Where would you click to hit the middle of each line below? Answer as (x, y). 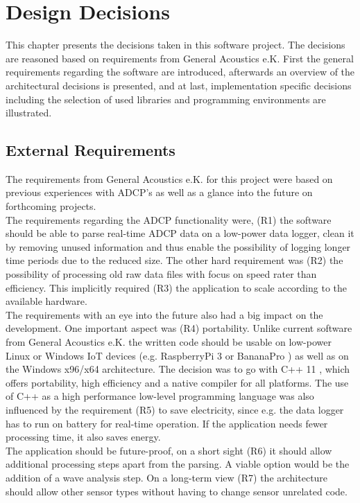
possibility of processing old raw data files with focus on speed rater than (161, 274)
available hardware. (46, 301)
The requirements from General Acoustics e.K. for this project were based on (169, 178)
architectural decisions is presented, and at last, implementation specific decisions (179, 85)
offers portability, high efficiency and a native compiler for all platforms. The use (177, 382)
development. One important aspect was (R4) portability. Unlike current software (179, 328)
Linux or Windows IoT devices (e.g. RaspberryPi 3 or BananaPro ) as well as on (177, 355)
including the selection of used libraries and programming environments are (166, 99)
